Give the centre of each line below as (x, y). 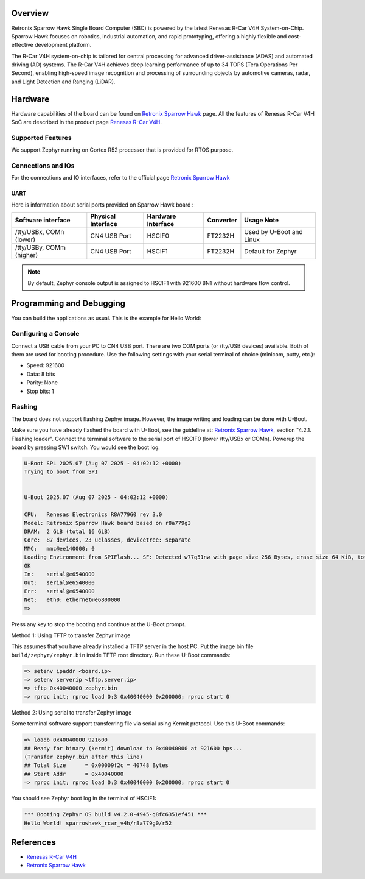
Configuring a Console (45, 334)
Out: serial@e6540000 (60, 583)
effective (22, 45)
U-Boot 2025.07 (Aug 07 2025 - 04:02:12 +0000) (96, 497)
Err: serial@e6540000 (60, 591)
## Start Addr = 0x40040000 (74, 774)
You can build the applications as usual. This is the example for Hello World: (106, 318)
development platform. (63, 45)
